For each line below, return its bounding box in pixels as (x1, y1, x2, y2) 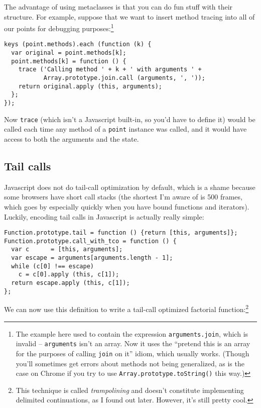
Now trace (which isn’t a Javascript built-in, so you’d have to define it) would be (4, 114, 255, 124)
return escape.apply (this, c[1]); (11, 279, 130, 287)
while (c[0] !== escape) (11, 262, 94, 270)
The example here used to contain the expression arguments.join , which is (16, 328, 248, 339)
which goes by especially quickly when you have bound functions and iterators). (4, 201, 249, 212)
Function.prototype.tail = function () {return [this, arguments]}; (4, 229, 238, 237)
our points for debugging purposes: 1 (4, 22, 114, 33)
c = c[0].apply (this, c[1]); (18, 271, 119, 278)
